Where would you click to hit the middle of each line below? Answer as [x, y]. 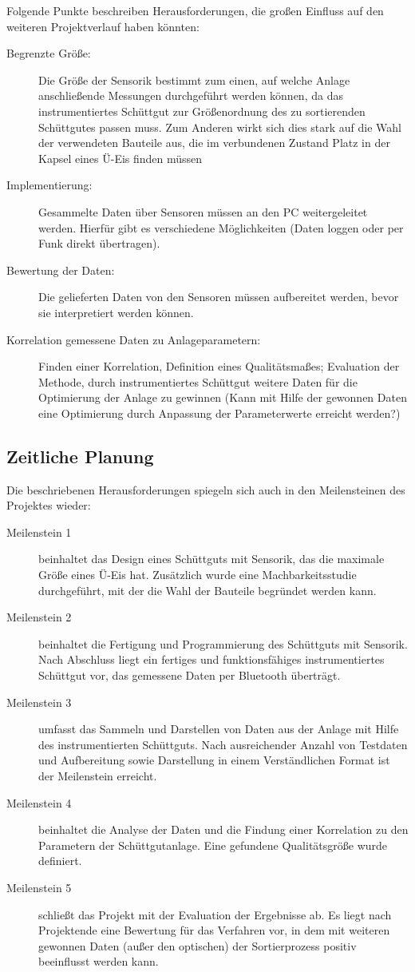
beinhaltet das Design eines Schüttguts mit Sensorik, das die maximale [211, 559]
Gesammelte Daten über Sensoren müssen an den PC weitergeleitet [203, 211]
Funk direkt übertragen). [99, 243]
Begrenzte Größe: [49, 53]
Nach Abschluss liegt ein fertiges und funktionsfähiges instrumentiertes [211, 659]
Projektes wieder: [49, 505]
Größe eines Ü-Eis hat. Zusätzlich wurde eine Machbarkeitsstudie [198, 575]
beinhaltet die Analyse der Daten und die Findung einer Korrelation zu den [223, 829]
